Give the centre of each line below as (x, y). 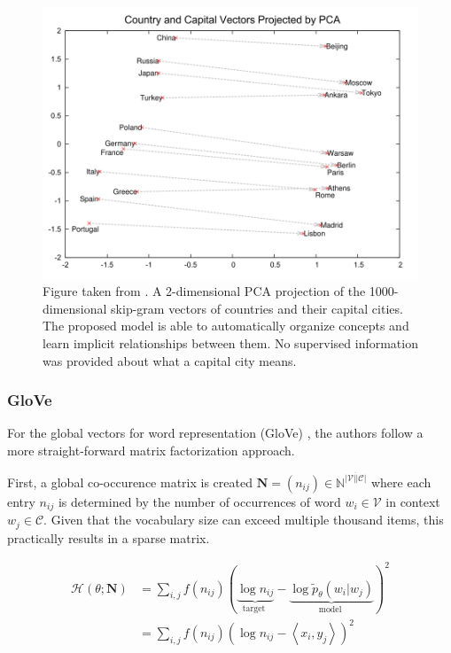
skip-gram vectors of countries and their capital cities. (257, 308)
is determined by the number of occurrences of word (199, 501)
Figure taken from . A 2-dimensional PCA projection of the (204, 291)
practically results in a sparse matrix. (109, 537)
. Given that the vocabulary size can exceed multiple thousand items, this (244, 520)
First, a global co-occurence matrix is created (130, 482)
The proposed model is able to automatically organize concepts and (226, 326)
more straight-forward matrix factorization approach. (151, 450)
